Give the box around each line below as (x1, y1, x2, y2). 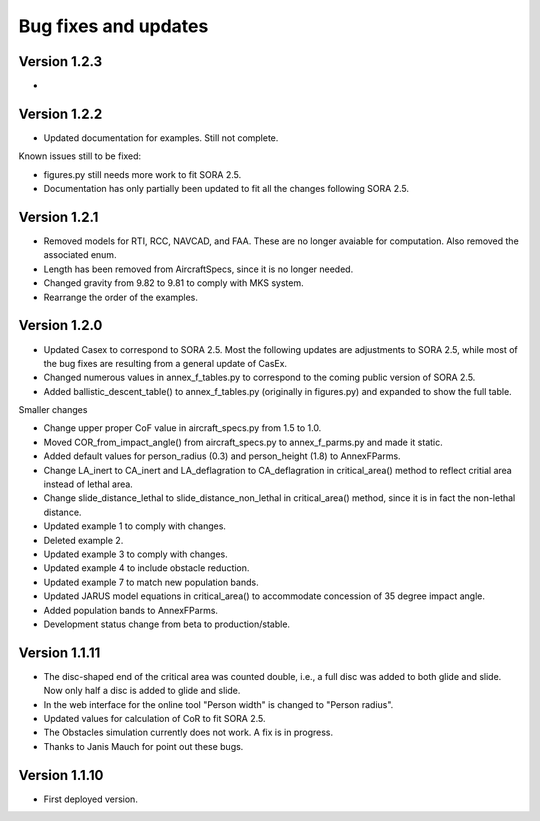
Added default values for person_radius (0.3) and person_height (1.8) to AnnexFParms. (43, 450, 401, 462)
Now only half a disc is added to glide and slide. (43, 685, 241, 697)
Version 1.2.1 (18, 208, 99, 225)
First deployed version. (43, 793, 139, 805)
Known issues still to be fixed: (18, 150, 142, 162)
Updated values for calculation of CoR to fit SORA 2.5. (43, 713, 266, 725)
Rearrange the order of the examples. (43, 291, 199, 303)
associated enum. (43, 249, 117, 261)
